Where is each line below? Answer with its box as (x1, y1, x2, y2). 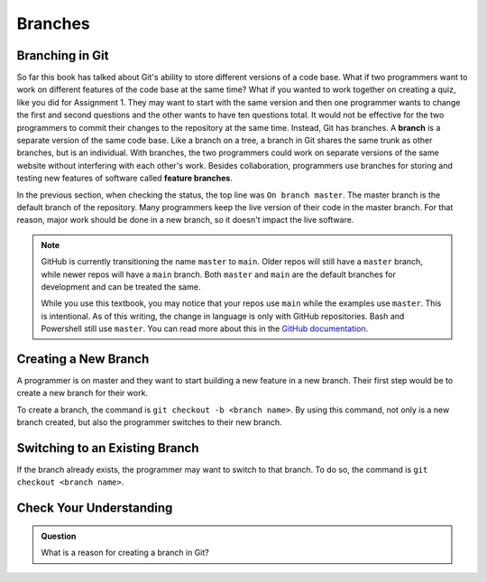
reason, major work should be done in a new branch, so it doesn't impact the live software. (16, 215, 354, 226)
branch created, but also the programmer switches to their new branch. (16, 417, 283, 428)
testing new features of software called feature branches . (16, 172, 234, 184)
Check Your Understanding (16, 501, 173, 516)
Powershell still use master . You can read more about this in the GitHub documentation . (41, 323, 369, 334)
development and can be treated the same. (41, 281, 201, 292)
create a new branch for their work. (16, 388, 149, 399)
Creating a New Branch (16, 351, 150, 366)
